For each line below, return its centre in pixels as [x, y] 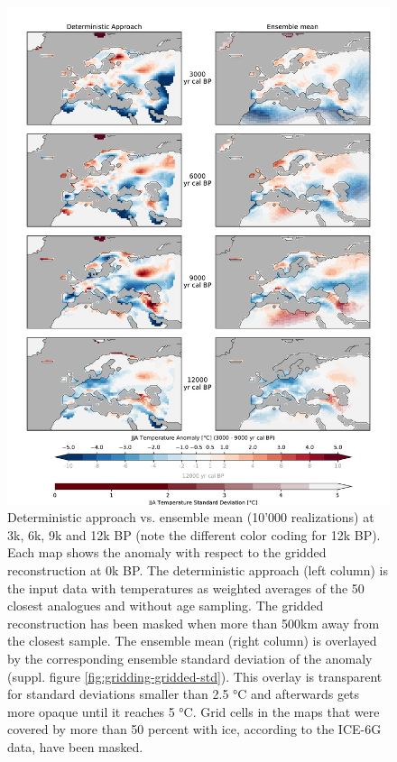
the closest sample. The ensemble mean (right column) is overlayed [192, 641]
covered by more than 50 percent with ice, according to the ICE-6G [194, 729]
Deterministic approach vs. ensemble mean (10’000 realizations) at [191, 517]
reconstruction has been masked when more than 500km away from [194, 623]
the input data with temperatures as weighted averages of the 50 [186, 588]
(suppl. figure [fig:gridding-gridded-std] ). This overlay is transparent [195, 676]
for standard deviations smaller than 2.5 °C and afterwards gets [184, 694]
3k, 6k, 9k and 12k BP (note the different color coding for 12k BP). [194, 534]
